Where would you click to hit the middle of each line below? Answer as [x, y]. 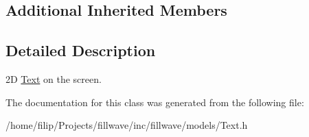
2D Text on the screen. [54, 78]
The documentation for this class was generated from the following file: [155, 102]
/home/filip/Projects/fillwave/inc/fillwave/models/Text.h [127, 125]
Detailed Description [81, 50]
